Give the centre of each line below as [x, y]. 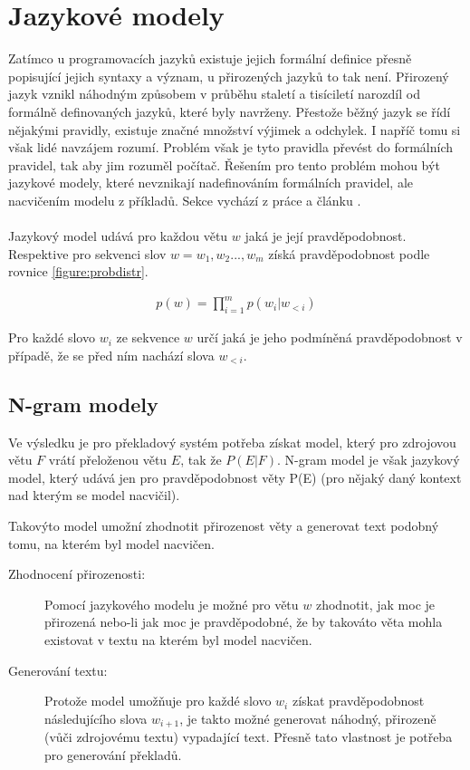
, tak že [201, 460]
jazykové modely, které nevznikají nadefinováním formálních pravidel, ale [211, 183]
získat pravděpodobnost [358, 701]
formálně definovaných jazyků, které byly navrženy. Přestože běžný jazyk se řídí [230, 111]
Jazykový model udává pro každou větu [118, 236]
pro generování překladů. [113, 754]
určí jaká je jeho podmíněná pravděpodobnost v [330, 337]
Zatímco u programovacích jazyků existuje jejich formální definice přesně [210, 58]
